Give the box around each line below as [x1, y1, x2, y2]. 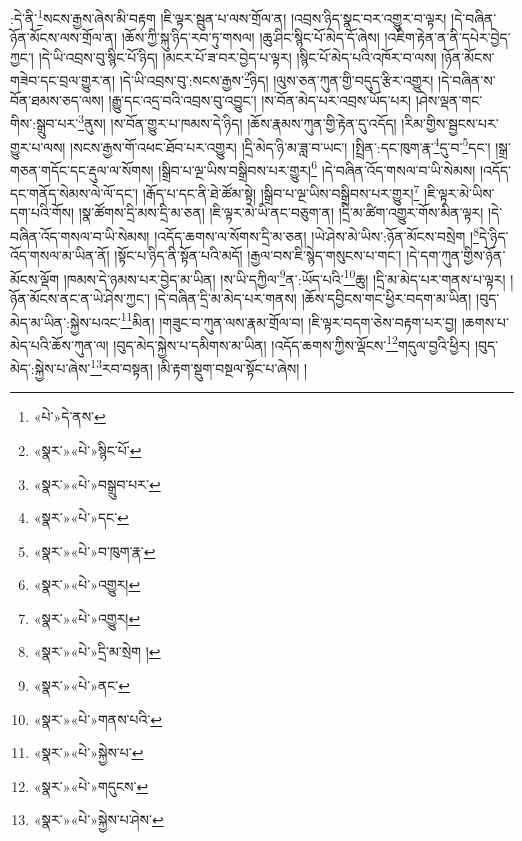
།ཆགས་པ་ [461, 311, 509, 332]
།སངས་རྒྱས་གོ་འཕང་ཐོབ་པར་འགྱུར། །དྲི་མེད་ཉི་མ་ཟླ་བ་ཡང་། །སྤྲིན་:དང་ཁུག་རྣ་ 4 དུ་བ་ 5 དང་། [70, 133, 491, 157]
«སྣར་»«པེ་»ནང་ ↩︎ [33, 675, 131, 696]
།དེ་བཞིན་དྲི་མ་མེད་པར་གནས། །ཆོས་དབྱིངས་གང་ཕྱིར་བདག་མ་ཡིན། [154, 287, 472, 308]
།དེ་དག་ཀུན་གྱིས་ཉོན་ [406, 245, 506, 266]
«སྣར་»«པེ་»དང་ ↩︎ [33, 507, 129, 528]
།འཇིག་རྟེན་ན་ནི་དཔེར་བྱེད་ [384, 27, 511, 48]
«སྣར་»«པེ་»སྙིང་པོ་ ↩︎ [33, 439, 142, 460]
